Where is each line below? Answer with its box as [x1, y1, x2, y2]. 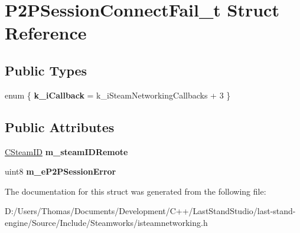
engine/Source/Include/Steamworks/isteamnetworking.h [5, 216, 208, 228]
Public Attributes [5, 117, 115, 136]
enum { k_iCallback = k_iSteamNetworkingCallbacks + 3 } [5, 88, 231, 101]
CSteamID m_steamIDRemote [5, 145, 128, 157]
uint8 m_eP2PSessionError [5, 165, 116, 178]
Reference [5, 21, 87, 45]
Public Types [5, 61, 87, 79]
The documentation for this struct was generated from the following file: [5, 185, 266, 197]
